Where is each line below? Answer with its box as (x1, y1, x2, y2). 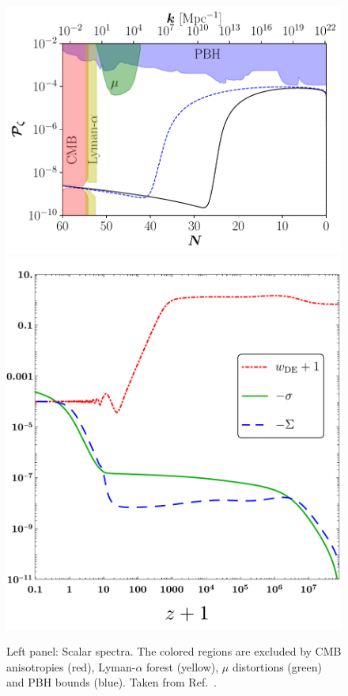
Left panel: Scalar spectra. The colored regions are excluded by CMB (6, 643, 342, 660)
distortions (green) (232, 658, 322, 675)
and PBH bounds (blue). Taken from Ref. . (6, 674, 217, 690)
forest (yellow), (146, 658, 219, 675)
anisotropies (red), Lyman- (6, 658, 136, 675)
